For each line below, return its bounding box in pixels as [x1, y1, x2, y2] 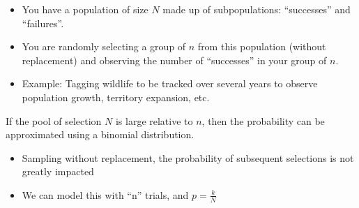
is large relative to [115, 113, 193, 128]
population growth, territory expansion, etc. [22, 89, 210, 104]
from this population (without [197, 39, 326, 54]
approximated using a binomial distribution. [6, 127, 194, 142]
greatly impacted [22, 164, 94, 179]
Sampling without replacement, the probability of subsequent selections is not [22, 150, 354, 165]
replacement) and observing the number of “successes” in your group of [22, 52, 327, 67]
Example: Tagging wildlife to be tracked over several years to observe [22, 76, 318, 91]
